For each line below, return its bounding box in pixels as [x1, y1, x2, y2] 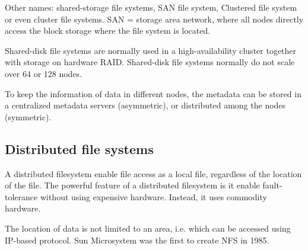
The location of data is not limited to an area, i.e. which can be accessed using [5, 222, 291, 234]
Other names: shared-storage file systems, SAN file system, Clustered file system [5, 1, 297, 13]
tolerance [5, 190, 38, 203]
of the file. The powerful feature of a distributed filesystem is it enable [5, 179, 260, 191]
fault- [262, 179, 282, 191]
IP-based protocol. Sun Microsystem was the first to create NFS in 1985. [5, 233, 269, 246]
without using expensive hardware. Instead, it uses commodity [40, 190, 267, 203]
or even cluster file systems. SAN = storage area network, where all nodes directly [5, 12, 304, 25]
